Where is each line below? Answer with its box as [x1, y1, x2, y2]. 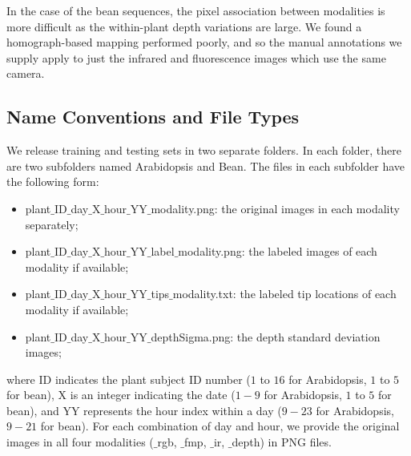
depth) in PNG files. [232, 434, 332, 450]
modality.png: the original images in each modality [151, 200, 400, 216]
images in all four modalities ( [6, 434, 154, 450]
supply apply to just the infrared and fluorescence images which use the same [6, 49, 386, 66]
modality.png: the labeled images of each [178, 243, 377, 260]
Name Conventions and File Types [6, 104, 300, 129]
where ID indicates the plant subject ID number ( [6, 370, 251, 387]
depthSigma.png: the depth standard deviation [151, 328, 381, 345]
